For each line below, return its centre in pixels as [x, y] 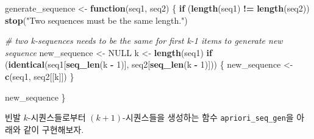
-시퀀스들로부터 [57, 117]
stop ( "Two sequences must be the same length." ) [96, 20]
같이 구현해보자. [54, 129]
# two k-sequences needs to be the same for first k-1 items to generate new [144, 41]
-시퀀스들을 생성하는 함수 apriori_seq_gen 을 [208, 117]
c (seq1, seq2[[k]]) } [40, 76]
